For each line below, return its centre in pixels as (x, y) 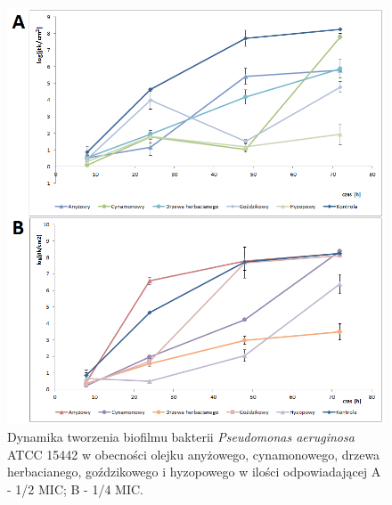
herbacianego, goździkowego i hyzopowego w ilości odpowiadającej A (194, 472)
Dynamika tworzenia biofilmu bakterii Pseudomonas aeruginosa (181, 436)
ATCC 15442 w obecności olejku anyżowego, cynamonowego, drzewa (194, 454)
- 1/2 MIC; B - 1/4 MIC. (75, 489)
